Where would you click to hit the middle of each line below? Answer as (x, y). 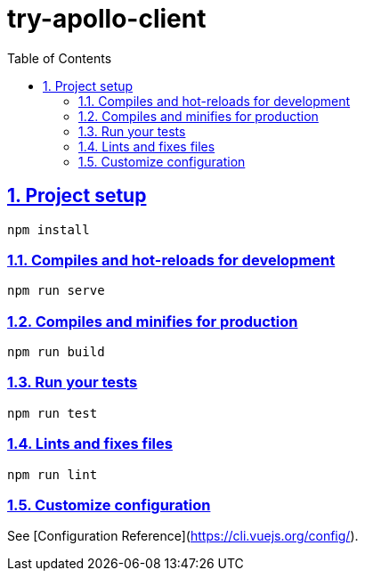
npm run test (53, 413)
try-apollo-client (107, 19)
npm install (49, 229)
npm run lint (53, 474)
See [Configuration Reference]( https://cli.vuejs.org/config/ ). (183, 536)
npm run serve (56, 291)
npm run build (56, 352)
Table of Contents (60, 58)
